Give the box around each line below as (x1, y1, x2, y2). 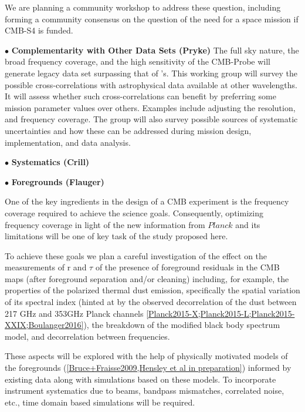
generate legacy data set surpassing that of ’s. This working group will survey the (5, 66, 297, 79)
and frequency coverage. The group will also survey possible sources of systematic (5, 113, 298, 125)
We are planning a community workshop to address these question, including (5, 1, 281, 13)
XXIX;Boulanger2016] (5, 319, 84, 331)
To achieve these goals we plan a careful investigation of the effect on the (5, 249, 267, 262)
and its (235, 218, 260, 230)
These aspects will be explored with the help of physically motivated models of (5, 350, 288, 362)
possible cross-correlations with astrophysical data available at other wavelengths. (5, 78, 297, 91)
